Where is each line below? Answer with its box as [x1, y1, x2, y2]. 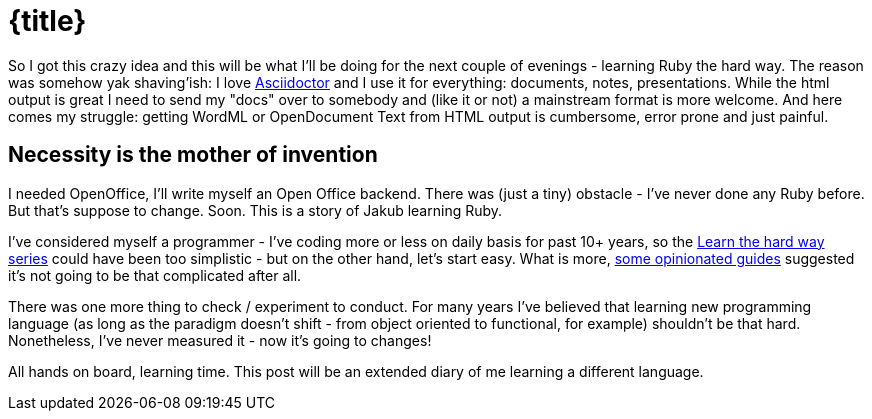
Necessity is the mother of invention [8, 142, 378, 168]
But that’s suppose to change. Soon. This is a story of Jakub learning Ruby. [8, 201, 503, 219]
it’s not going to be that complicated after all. [8, 266, 302, 284]
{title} [8, 4, 87, 38]
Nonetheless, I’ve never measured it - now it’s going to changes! [8, 331, 432, 349]
